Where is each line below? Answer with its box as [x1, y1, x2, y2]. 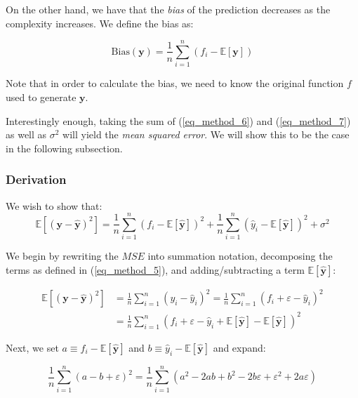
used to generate [6, 89, 77, 104]
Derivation [6, 171, 67, 188]
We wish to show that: [6, 198, 102, 213]
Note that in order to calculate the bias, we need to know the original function [6, 76, 344, 91]
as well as [6, 127, 47, 142]
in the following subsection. [6, 140, 123, 155]
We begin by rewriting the [6, 248, 119, 263]
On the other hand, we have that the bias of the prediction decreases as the [6, 2, 331, 16]
